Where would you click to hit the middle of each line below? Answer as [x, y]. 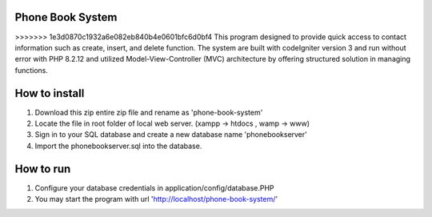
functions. [31, 70]
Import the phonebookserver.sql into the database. [118, 146]
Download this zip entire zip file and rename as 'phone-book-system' [149, 112]
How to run [43, 169]
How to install [50, 93]
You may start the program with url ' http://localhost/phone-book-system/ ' [156, 199]
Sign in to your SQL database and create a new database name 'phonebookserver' [171, 135]
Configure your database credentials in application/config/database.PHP [155, 187]
